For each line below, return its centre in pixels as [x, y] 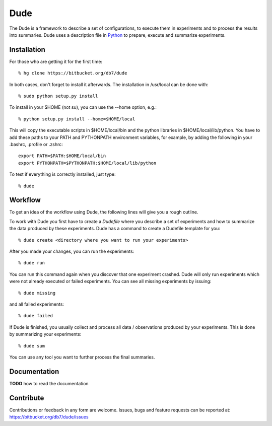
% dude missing [37, 293]
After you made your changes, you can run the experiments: [72, 251]
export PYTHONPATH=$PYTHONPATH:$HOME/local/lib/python [87, 163]
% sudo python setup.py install [58, 96]
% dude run [32, 263]
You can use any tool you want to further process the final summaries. [82, 357]
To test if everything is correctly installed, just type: [62, 174]
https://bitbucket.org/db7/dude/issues [49, 417]
